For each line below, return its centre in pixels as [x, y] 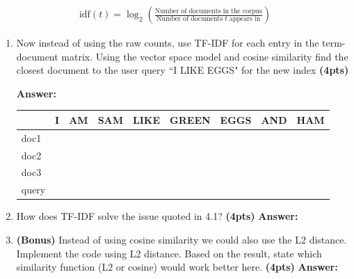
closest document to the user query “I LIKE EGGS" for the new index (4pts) [183, 70]
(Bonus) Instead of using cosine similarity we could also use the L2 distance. [182, 239]
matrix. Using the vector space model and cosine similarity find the [205, 56]
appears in [245, 19]
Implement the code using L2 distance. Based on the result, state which [169, 253]
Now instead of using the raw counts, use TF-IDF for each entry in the [168, 43]
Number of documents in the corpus [208, 11]
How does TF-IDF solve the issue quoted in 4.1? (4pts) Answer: [157, 216]
